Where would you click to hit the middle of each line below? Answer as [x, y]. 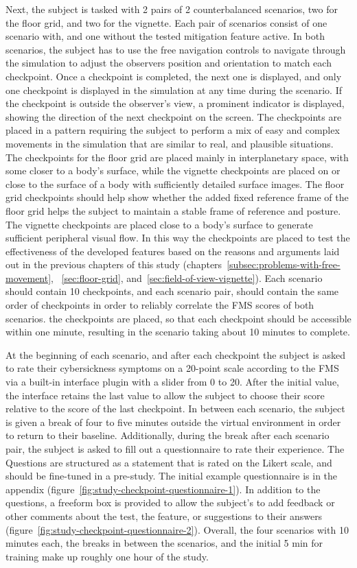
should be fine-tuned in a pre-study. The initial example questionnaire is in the [172, 476]
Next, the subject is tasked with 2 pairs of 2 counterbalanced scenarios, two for [172, 9]
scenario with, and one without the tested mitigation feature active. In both [165, 36]
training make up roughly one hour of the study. [107, 556]
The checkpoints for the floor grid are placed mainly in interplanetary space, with [177, 157]
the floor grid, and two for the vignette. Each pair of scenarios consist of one [166, 22]
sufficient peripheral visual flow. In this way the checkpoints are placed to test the [178, 238]
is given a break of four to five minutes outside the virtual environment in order [173, 422]
